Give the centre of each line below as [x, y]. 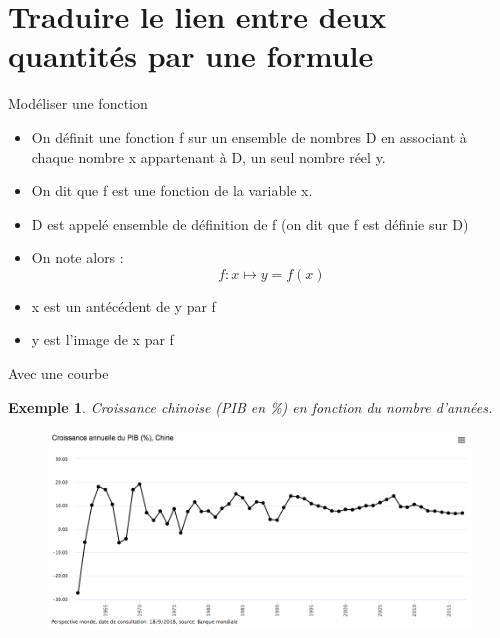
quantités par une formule [191, 55]
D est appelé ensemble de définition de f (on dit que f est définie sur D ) [250, 223]
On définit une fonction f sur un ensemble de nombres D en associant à [249, 136]
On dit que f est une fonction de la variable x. [172, 190]
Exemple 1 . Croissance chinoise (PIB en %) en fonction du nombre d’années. [250, 406]
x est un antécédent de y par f [123, 305]
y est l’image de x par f [102, 339]
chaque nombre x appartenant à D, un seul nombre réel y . [208, 156]
